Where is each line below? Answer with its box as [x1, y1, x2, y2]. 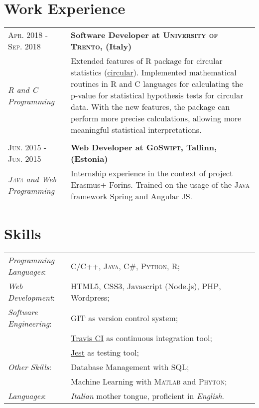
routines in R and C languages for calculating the [71, 78, 243, 90]
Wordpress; [71, 292, 110, 304]
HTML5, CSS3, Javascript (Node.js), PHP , [71, 280, 221, 292]
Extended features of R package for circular [71, 55, 223, 67]
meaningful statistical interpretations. [71, 124, 202, 136]
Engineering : [8, 318, 52, 330]
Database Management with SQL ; [71, 361, 189, 373]
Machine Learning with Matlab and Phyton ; [71, 376, 227, 388]
